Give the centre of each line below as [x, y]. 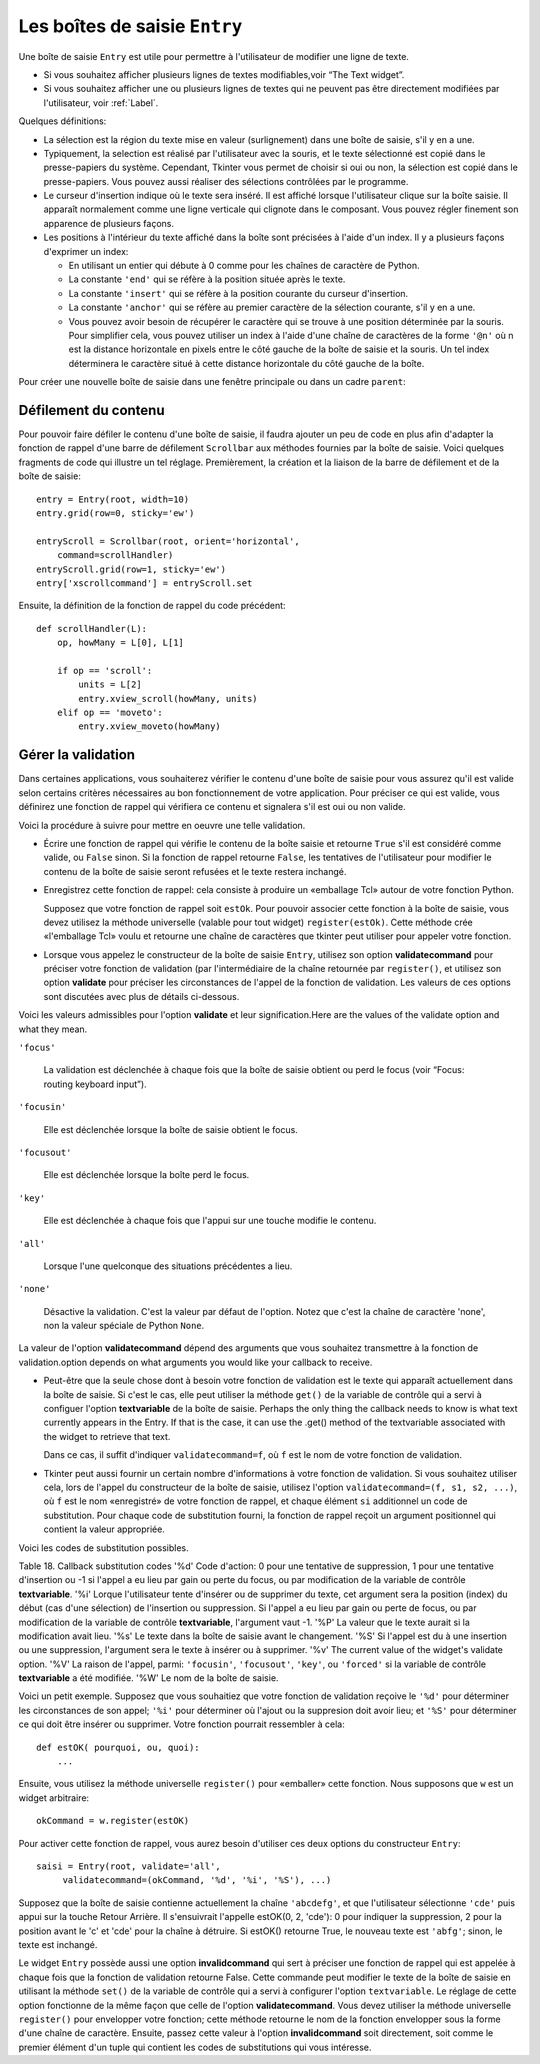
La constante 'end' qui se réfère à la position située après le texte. [207, 279]
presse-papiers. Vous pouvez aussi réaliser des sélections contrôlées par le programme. [226, 181]
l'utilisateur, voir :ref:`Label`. [101, 102]
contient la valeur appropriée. [104, 1529]
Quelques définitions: [62, 121]
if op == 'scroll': [104, 670]
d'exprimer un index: [86, 251]
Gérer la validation [76, 755]
